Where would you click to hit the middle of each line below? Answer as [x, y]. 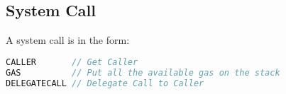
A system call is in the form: [68, 40]
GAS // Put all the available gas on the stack [143, 72]
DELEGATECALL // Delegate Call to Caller [105, 83]
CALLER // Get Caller [72, 62]
